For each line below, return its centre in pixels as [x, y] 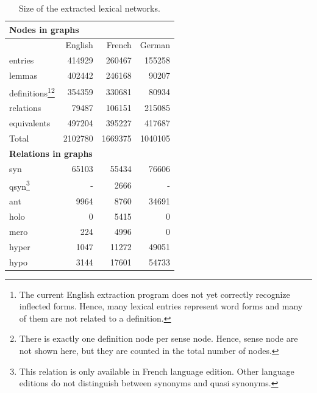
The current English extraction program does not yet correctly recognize [155, 294]
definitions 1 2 [32, 92]
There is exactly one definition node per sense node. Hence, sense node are [158, 338]
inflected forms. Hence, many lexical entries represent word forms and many [161, 306]
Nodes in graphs [44, 29]
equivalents [30, 123]
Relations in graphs [51, 153]
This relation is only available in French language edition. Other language [157, 371]
